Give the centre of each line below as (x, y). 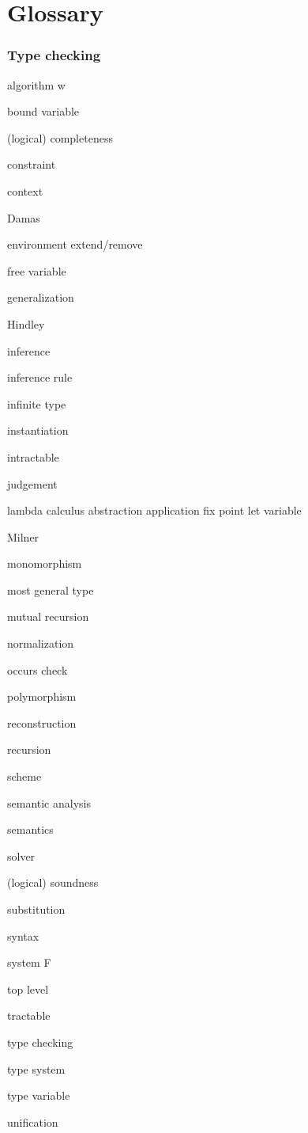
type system (36, 1068)
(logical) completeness (60, 137)
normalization (41, 643)
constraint (32, 164)
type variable (39, 1095)
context (25, 190)
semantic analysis (49, 802)
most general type (51, 589)
